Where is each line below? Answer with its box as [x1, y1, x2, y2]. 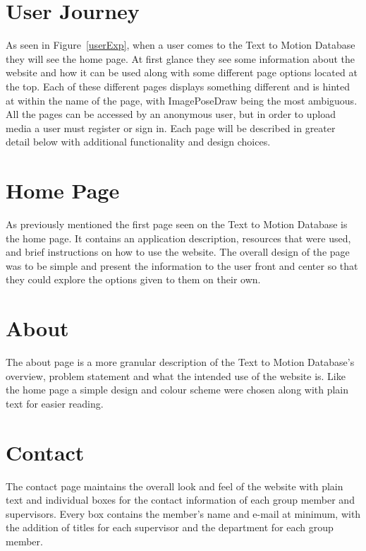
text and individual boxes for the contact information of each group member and [6, 492, 355, 507]
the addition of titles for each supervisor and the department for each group [6, 520, 334, 535]
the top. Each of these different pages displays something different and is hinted [6, 78, 350, 93]
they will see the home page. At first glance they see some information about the [6, 51, 355, 66]
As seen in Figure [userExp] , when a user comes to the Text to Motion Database [6, 37, 355, 52]
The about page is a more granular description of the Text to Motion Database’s [6, 355, 355, 369]
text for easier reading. [6, 396, 104, 410]
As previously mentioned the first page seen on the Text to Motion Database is [6, 217, 348, 231]
